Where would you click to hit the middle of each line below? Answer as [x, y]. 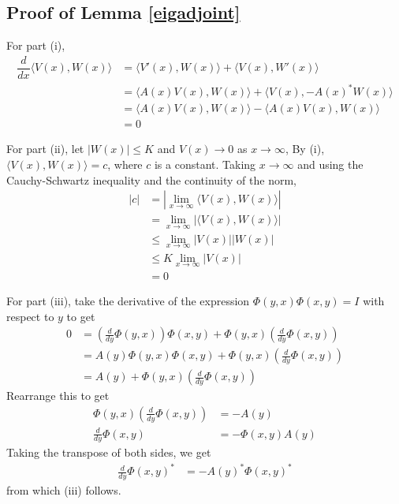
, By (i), [305, 149]
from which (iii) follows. [64, 490]
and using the [330, 164]
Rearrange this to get [58, 396]
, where [125, 164]
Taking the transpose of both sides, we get [109, 452]
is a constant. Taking [205, 164]
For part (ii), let [45, 149]
